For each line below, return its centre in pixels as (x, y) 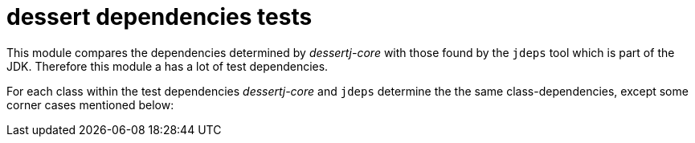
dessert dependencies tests (159, 17)
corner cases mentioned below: (90, 104)
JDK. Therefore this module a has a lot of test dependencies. (168, 66)
